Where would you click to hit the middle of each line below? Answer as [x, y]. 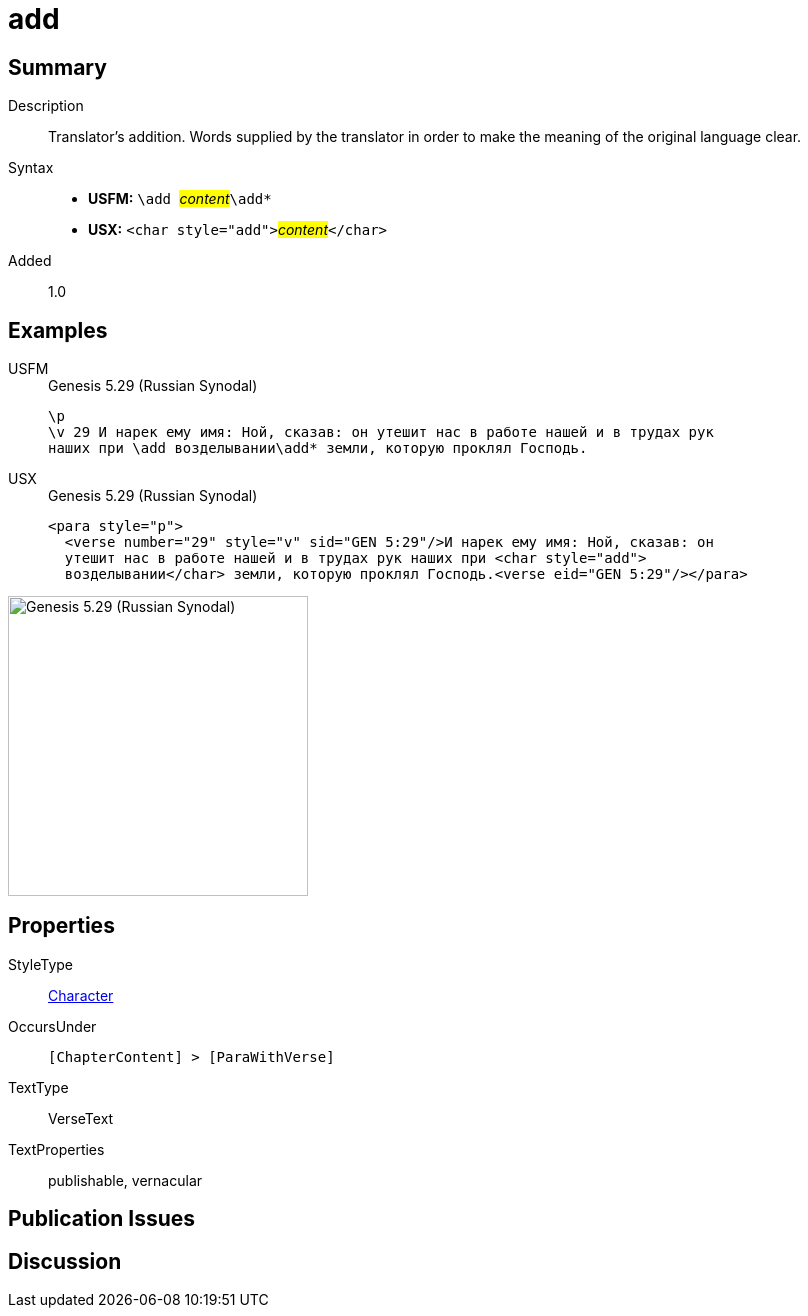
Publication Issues [102, 1219]
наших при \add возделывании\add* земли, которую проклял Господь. [318, 448]
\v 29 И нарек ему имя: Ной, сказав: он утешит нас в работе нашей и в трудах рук [381, 432]
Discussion [65, 1261]
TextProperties [56, 1149]
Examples [58, 330]
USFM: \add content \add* [180, 199]
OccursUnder [52, 1026]
